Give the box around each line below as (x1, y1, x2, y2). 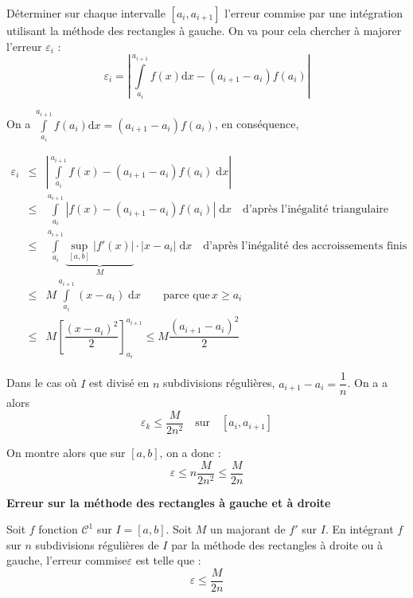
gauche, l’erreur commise (6, 552, 127, 569)
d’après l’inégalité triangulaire (243, 204, 389, 216)
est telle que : (135, 552, 201, 569)
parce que (162, 289, 210, 301)
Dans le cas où (6, 374, 77, 391)
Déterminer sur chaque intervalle (6, 5, 166, 21)
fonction (38, 521, 78, 537)
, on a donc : (159, 444, 221, 460)
